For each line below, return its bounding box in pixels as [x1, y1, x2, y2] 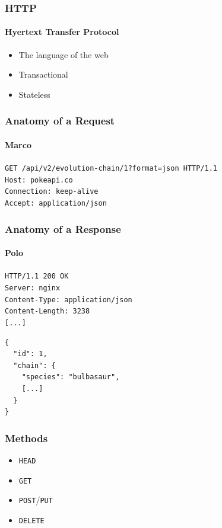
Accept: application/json [5, 199, 107, 208]
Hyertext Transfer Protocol [5, 25, 119, 38]
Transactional [18, 68, 68, 81]
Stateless [18, 88, 50, 100]
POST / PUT [18, 494, 53, 506]
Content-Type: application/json [5, 295, 132, 304]
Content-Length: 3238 [5, 307, 90, 316]
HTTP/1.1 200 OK [5, 272, 69, 281]
